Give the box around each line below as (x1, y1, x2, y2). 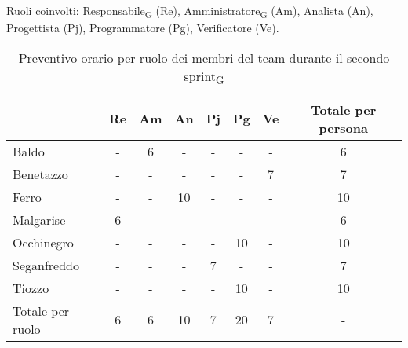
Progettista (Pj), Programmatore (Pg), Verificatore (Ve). (6, 20, 279, 36)
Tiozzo (13, 278, 49, 297)
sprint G (184, 66, 224, 87)
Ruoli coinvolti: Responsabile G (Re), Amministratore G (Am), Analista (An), (6, 2, 373, 20)
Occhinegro (13, 233, 74, 251)
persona (319, 118, 368, 137)
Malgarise (13, 210, 66, 229)
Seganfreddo (13, 255, 79, 274)
